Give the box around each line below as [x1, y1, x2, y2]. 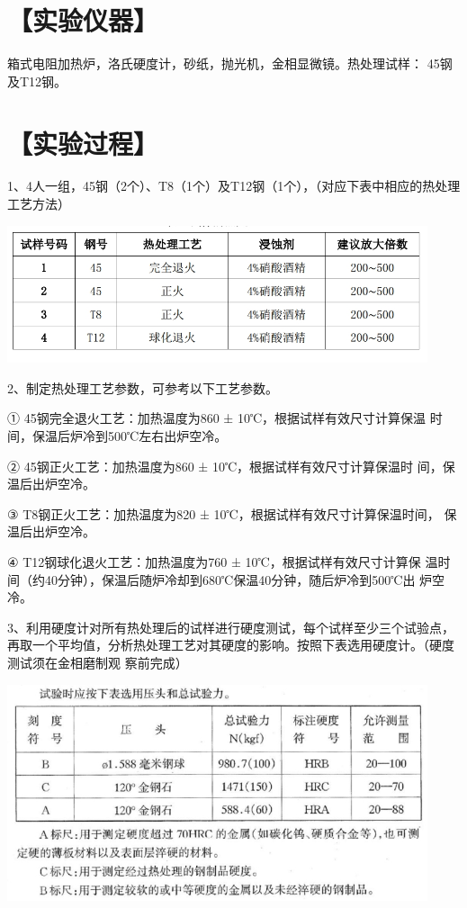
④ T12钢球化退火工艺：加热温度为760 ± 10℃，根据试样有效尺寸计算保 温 [7, 553, 438, 571]
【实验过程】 [7, 124, 159, 161]
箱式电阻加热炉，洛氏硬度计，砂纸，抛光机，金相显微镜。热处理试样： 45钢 [7, 54, 453, 73]
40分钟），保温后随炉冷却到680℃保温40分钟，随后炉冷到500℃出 [44, 570, 416, 589]
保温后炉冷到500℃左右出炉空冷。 [31, 427, 228, 445]
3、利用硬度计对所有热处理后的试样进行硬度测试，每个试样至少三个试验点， [7, 617, 454, 636]
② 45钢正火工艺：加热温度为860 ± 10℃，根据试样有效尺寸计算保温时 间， [7, 456, 443, 475]
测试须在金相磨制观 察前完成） [7, 652, 188, 671]
